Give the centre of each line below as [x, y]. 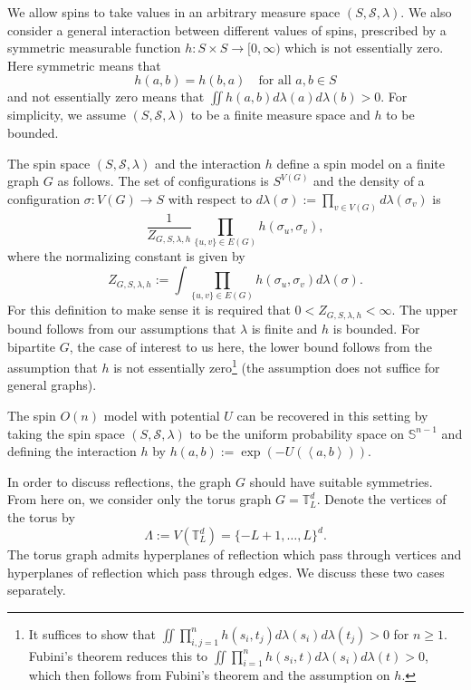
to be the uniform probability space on [297, 433]
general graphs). [52, 385]
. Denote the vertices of [381, 499]
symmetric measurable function [94, 48]
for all [275, 81]
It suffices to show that [92, 633]
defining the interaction [72, 451]
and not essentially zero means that [106, 97]
